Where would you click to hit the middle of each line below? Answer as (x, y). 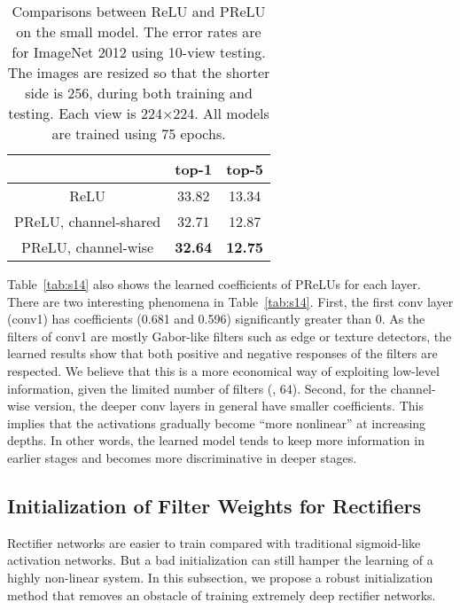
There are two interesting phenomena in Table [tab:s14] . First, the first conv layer (230, 301)
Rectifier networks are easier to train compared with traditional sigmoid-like (214, 542)
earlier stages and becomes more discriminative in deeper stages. (182, 457)
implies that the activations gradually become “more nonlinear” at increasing (217, 422)
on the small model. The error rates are (139, 31)
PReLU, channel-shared (88, 221)
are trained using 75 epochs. (139, 133)
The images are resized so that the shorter (139, 72)
